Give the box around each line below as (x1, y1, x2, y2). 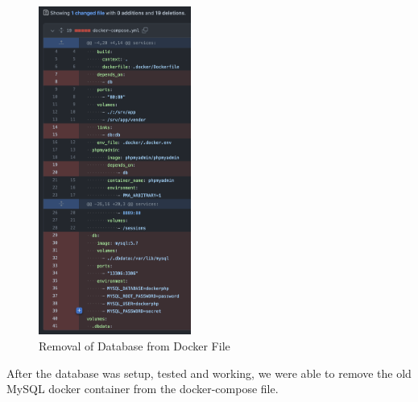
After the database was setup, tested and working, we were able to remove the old (6, 364, 412, 381)
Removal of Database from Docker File (39, 337, 230, 354)
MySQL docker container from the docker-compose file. (6, 380, 279, 397)
